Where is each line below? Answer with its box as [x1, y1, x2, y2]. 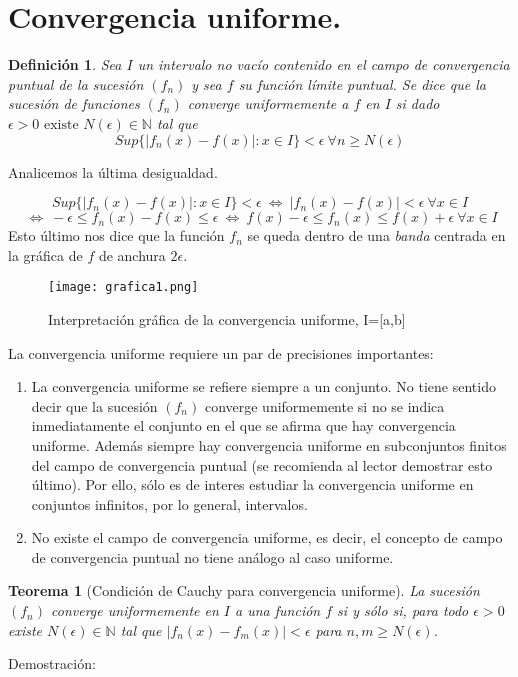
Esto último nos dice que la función [8, 225, 225, 246]
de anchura [98, 244, 166, 265]
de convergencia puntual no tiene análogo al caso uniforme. [31, 546, 394, 567]
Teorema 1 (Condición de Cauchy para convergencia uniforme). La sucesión [8, 580, 480, 601]
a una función [235, 600, 321, 621]
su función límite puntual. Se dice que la [238, 73, 486, 94]
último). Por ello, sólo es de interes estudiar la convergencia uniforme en [31, 474, 474, 495]
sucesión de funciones [8, 93, 140, 114]
